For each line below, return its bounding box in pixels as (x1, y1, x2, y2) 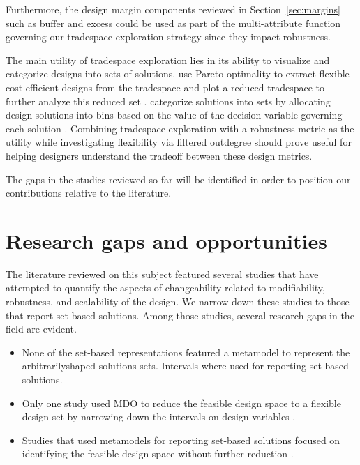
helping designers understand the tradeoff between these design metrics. (6, 148, 313, 162)
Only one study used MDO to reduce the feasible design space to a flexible (22, 395, 341, 410)
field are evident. (6, 321, 77, 336)
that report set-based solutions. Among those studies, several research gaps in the (6, 307, 354, 322)
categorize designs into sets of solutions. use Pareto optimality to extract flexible (6, 66, 350, 81)
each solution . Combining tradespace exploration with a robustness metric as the (6, 121, 354, 135)
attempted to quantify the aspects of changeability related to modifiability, (6, 280, 325, 295)
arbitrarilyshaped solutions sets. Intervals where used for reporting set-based (22, 358, 349, 373)
